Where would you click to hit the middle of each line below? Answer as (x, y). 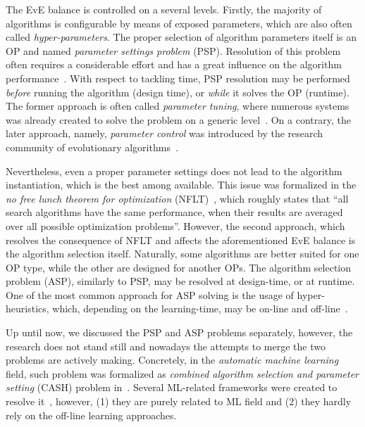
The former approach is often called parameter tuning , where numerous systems (178, 106)
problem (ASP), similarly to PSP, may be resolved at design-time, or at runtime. (180, 281)
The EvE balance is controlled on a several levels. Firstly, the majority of (164, 9)
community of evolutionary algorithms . (92, 147)
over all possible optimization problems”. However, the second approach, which (175, 225)
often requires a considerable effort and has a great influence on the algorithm (174, 64)
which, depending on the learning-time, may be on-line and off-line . (200, 308)
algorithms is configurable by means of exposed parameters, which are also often (179, 23)
